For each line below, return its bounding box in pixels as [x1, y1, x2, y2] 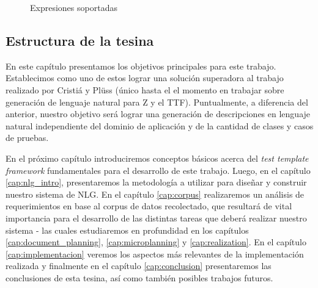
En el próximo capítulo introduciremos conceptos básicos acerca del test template [6, 151, 309, 164]
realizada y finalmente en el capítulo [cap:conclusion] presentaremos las [6, 259, 272, 272]
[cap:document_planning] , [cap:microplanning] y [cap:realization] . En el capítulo [6, 236, 306, 248]
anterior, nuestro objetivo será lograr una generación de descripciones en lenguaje [6, 107, 311, 120]
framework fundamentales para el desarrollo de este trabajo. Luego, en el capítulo [6, 164, 311, 176]
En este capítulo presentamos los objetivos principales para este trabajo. [6, 59, 276, 72]
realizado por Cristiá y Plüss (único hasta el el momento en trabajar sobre [6, 83, 284, 96]
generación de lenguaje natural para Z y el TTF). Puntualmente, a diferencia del [6, 95, 308, 108]
